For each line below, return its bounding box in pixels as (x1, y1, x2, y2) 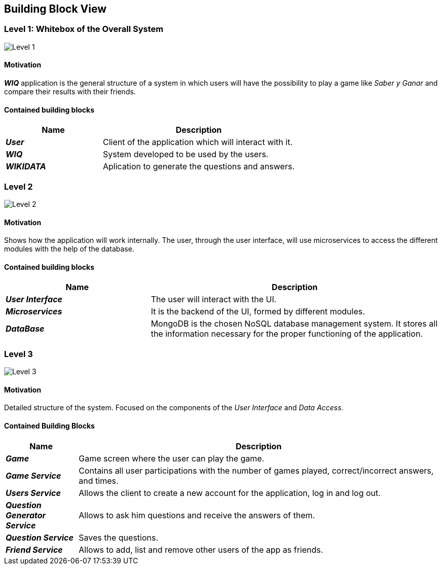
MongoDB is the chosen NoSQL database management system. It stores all (151, 318, 437, 329)
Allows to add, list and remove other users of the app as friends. (79, 544, 323, 555)
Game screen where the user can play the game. (79, 453, 265, 464)
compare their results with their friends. (4, 87, 136, 96)
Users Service (6, 487, 61, 498)
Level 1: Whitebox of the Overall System (4, 24, 164, 34)
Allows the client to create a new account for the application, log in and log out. (79, 487, 381, 498)
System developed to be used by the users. (103, 149, 269, 160)
